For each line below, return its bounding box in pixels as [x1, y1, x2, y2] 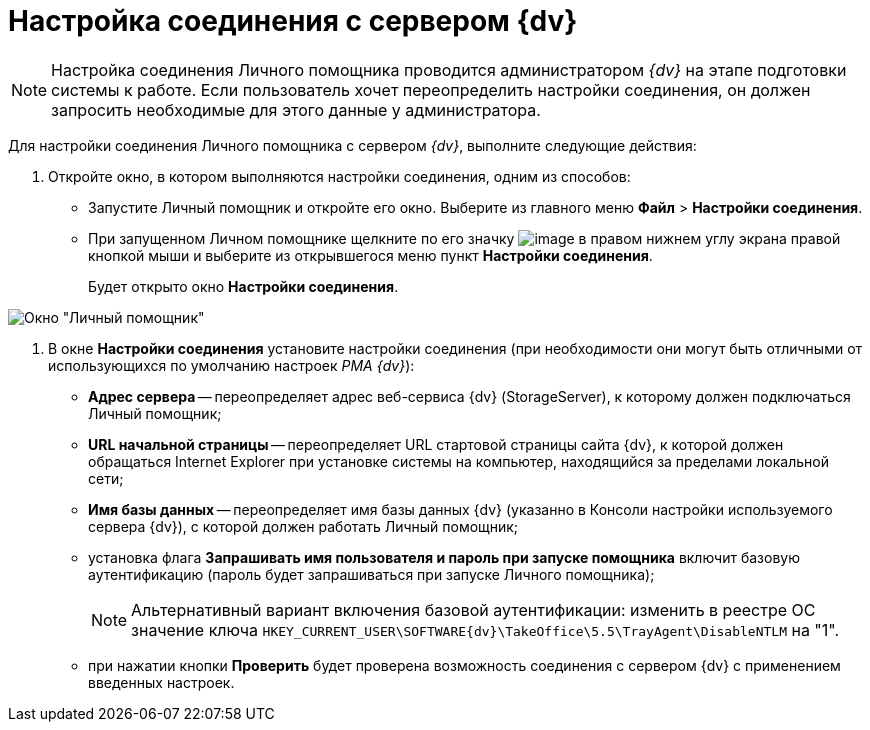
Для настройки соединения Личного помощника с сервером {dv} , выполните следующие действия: [8, 136, 697, 154]
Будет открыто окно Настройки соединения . [88, 277, 399, 295]
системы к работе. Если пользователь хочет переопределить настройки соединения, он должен [51, 79, 811, 100]
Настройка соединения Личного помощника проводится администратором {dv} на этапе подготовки [51, 59, 847, 80]
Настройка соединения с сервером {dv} [8, 4, 578, 38]
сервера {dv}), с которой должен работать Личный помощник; [88, 517, 519, 535]
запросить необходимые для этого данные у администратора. [51, 99, 541, 120]
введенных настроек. [88, 673, 235, 691]
